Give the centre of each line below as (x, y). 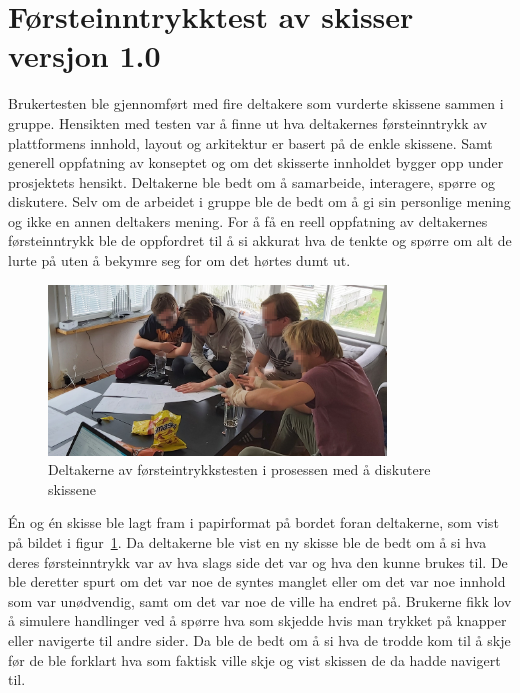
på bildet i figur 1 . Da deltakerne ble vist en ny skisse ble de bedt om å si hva (247, 541)
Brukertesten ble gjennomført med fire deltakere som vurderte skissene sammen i (256, 103)
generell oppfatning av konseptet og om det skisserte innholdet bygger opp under (256, 162)
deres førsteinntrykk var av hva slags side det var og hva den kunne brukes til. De (258, 561)
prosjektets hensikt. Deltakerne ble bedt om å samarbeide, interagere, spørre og (251, 181)
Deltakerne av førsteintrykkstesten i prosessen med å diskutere (239, 469)
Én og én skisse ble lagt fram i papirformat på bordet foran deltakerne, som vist (253, 522)
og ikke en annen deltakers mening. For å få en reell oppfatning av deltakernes (248, 220)
